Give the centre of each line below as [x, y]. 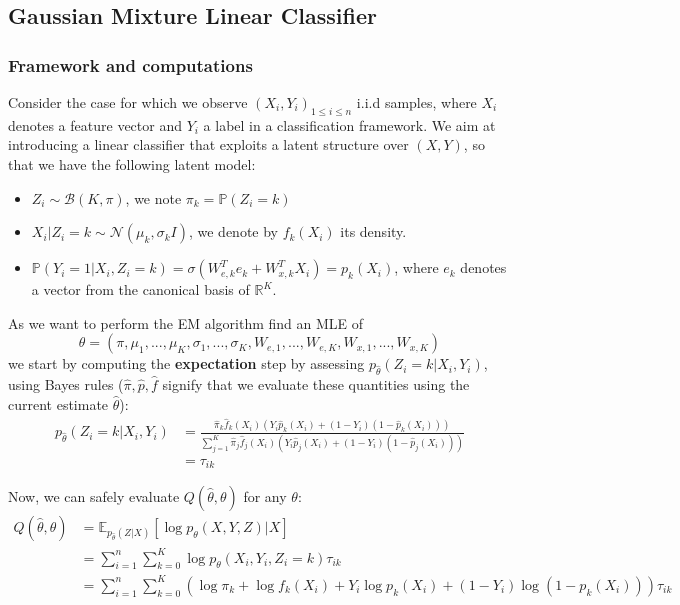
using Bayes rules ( [66, 384]
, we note [153, 197]
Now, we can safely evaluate [94, 496]
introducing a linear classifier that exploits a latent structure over [208, 144]
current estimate [58, 403]
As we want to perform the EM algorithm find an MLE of [186, 322]
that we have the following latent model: [132, 163]
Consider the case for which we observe [128, 102]
